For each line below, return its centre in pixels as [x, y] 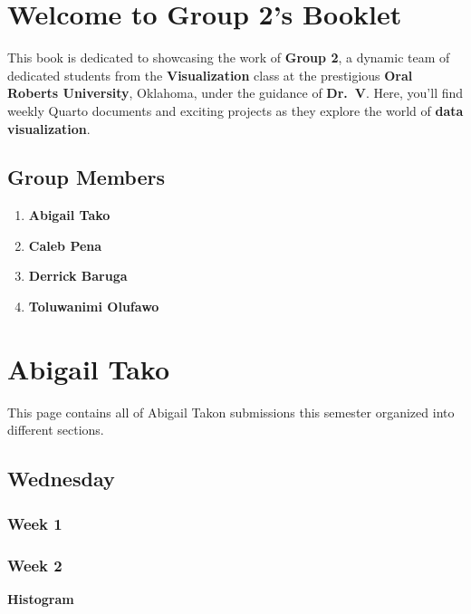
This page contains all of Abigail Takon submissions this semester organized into [231, 412]
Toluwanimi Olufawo [94, 307]
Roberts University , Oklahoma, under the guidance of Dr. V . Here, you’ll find [235, 93]
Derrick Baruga [78, 276]
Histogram [41, 598]
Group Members [86, 177]
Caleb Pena [65, 245]
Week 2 [35, 565]
